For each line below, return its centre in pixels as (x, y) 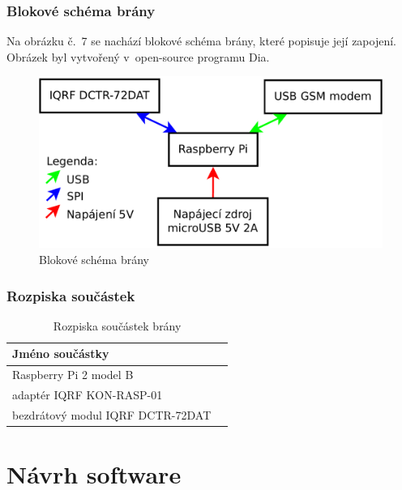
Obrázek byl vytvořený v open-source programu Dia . (138, 56)
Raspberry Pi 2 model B (73, 375)
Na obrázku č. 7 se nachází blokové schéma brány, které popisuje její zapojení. (202, 41)
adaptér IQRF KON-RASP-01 (88, 395)
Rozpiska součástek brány (117, 325)
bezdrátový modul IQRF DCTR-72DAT (112, 414)
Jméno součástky (61, 354)
